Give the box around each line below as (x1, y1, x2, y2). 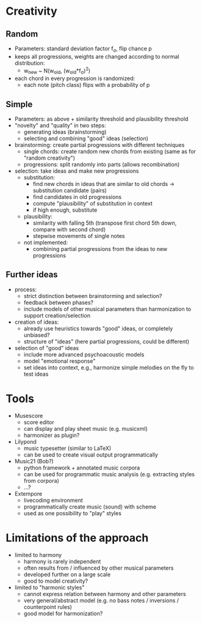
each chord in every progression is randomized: (14, 75, 135, 82)
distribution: (14, 59, 45, 67)
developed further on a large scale (23, 570, 111, 578)
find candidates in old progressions (32, 193, 122, 201)
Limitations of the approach (5, 531, 149, 545)
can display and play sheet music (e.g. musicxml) (23, 425, 148, 432)
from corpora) (23, 477, 59, 484)
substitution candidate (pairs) (32, 187, 107, 194)
